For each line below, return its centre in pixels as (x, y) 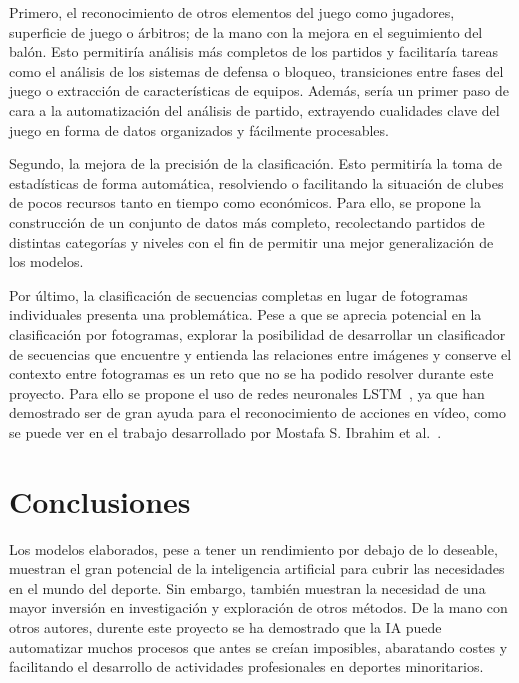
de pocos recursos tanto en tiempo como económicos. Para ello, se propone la (245, 202)
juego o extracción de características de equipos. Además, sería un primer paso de (259, 90)
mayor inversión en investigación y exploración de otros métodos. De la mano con (258, 607)
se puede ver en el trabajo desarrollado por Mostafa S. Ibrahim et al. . (225, 431)
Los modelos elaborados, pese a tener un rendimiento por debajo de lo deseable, (253, 548)
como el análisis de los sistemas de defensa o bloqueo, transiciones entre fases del (256, 70)
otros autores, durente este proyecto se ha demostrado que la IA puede (225, 626)
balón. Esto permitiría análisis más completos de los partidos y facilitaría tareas (254, 51)
